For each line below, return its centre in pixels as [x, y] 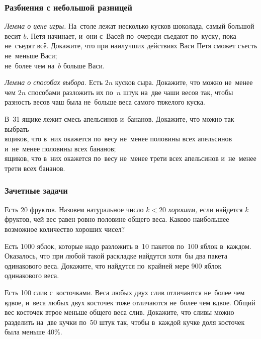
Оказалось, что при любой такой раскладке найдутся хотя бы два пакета [116, 256]
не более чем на [30, 65]
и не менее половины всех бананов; [60, 148]
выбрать [17, 129]
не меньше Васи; [31, 55]
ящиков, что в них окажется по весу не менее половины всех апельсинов [118, 139]
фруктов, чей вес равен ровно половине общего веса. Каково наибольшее [117, 219]
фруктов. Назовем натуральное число [87, 209]
